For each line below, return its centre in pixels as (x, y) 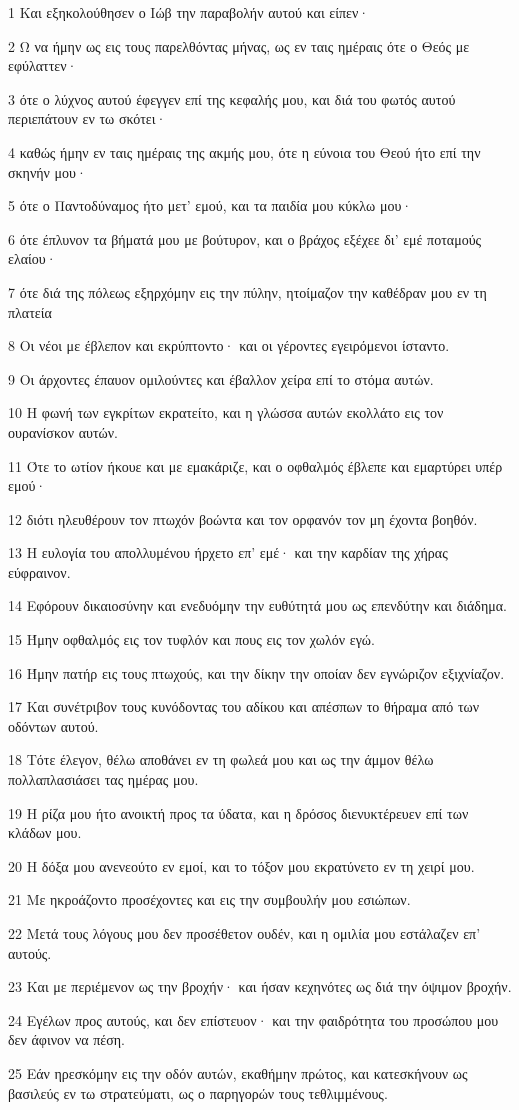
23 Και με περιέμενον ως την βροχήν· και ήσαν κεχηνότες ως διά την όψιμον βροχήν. (260, 986)
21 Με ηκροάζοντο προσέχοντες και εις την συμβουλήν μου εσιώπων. (209, 899)
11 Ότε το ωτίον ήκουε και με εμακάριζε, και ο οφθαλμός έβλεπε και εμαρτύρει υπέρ (255, 465)
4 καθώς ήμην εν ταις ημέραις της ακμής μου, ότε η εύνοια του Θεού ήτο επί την (244, 151)
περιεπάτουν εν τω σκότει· (87, 118)
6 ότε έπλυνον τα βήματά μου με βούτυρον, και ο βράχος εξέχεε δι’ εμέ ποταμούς (245, 238)
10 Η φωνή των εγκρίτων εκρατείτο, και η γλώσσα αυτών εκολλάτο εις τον (226, 412)
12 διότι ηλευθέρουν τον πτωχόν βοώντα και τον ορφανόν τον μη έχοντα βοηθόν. (243, 518)
